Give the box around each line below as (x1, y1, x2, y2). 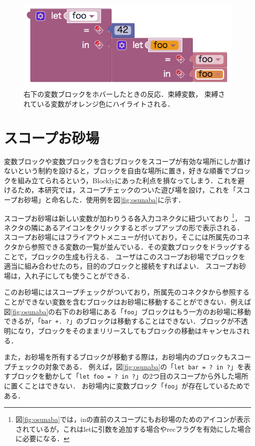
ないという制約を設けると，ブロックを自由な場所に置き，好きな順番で (4, 166, 230, 176)
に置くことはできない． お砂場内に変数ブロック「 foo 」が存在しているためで (4, 381, 250, 391)
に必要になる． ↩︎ (15, 433, 70, 444)
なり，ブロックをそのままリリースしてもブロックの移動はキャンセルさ (17, 325, 243, 335)
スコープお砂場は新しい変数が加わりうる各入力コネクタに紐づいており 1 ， (4, 211, 242, 223)
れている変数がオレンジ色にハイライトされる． (24, 98, 175, 109)
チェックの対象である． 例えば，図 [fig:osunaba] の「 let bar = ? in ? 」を (10, 361, 244, 371)
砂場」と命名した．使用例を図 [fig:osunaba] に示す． (24, 195, 185, 205)
